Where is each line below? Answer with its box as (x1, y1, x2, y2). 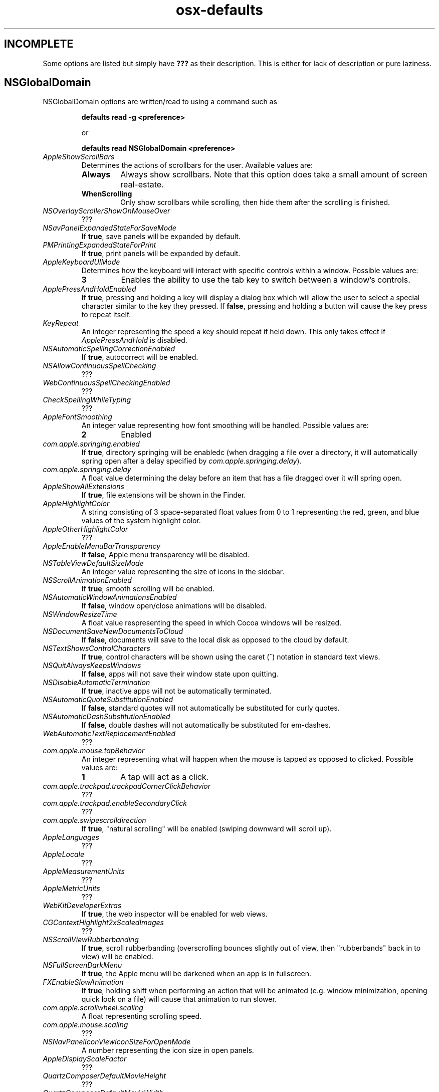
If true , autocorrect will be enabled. (81, 353, 198, 362)
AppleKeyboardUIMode (43, 258, 120, 267)
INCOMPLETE (4, 38, 74, 51)
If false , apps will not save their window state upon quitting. (81, 670, 279, 679)
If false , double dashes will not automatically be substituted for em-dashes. (81, 721, 331, 730)
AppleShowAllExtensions (43, 482, 124, 491)
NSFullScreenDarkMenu (43, 961, 122, 970)
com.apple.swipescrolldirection (43, 816, 146, 825)
